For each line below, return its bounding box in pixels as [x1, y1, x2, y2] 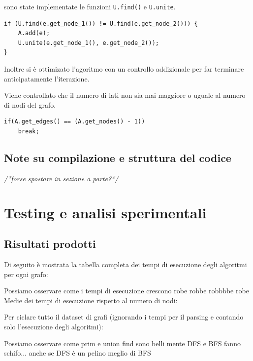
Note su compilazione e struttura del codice [4, 150, 231, 165]
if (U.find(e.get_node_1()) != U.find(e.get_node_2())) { [4, 20, 198, 27]
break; [18, 128, 39, 135]
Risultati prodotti [4, 236, 96, 251]
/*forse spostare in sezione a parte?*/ [4, 173, 119, 183]
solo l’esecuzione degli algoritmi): [4, 321, 103, 331]
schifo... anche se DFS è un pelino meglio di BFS [4, 348, 151, 358]
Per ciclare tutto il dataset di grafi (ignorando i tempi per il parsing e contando [4, 312, 244, 322]
